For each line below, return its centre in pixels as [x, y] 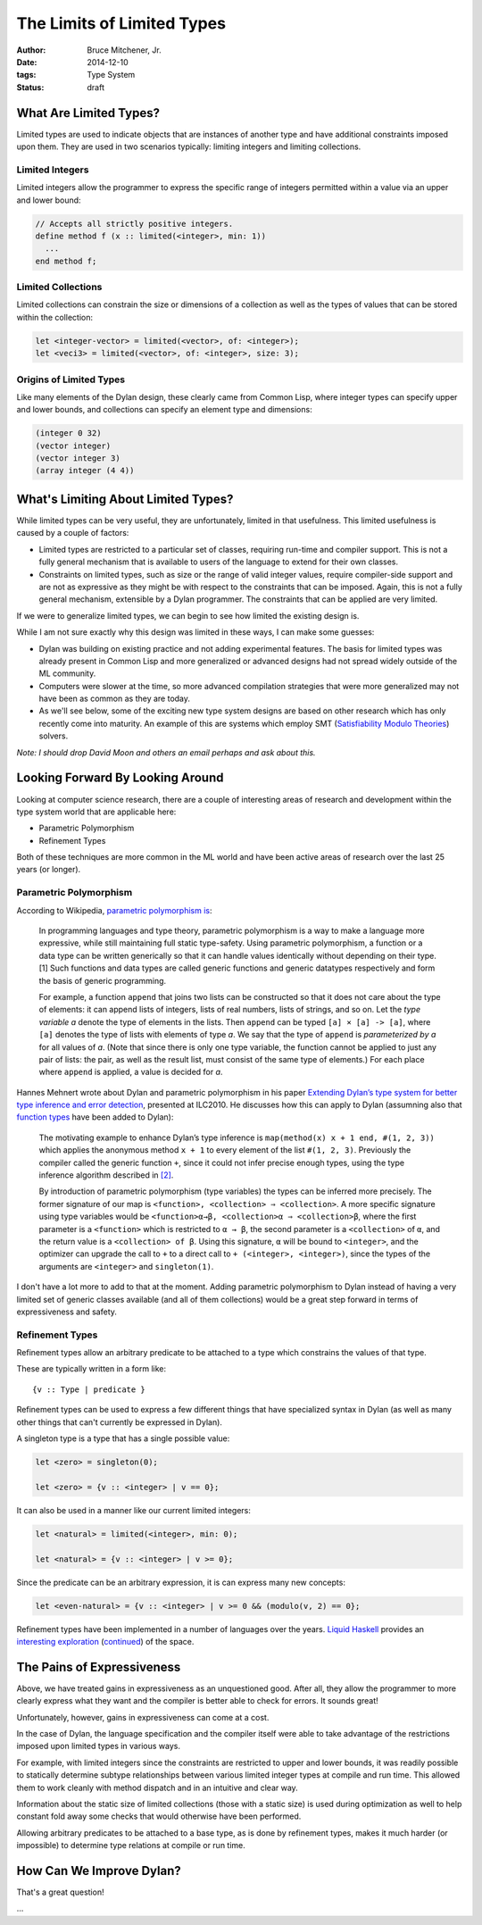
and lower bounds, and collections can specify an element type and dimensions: [164, 410]
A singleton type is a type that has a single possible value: [123, 1438]
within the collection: [55, 317]
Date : [27, 62]
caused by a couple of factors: [73, 533]
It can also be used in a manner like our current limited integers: [134, 1510]
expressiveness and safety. [67, 1312]
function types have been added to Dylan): [95, 1117]
